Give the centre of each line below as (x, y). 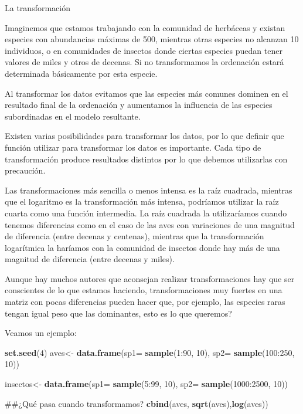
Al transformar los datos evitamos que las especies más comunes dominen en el (147, 93)
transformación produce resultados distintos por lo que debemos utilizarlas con (146, 159)
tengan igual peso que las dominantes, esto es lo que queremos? (118, 313)
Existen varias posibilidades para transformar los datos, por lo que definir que (144, 136)
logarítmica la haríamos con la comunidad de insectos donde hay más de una (142, 247)
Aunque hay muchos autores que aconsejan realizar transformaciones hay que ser (150, 278)
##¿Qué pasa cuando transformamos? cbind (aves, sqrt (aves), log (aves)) (137, 403)
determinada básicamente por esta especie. (81, 73)
